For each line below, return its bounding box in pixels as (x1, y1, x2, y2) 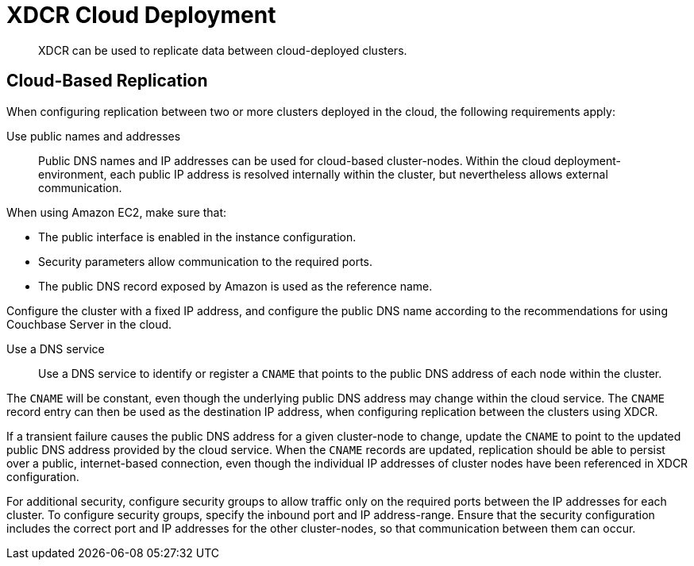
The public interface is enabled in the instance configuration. (38, 229, 357, 244)
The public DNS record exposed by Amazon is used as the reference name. (38, 279, 433, 293)
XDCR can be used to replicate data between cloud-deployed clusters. (38, 43, 407, 57)
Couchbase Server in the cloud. (6, 317, 172, 331)
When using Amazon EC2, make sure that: (6, 205, 227, 219)
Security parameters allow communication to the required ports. (38, 254, 373, 268)
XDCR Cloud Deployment (6, 2, 276, 29)
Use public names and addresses (6, 129, 181, 143)
